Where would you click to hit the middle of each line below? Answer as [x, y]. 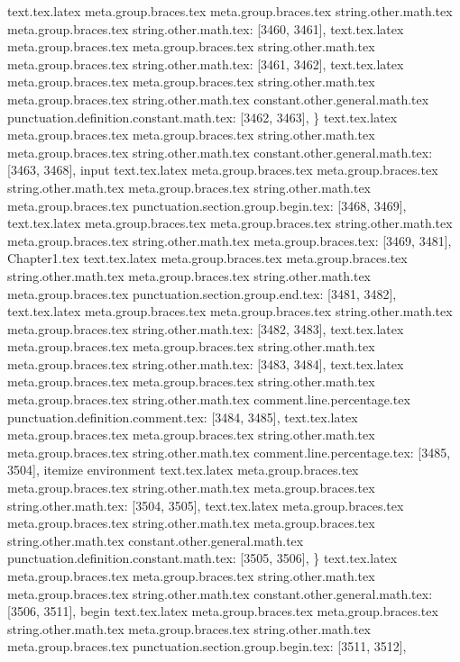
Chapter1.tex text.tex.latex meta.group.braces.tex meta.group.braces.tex [207, 258]
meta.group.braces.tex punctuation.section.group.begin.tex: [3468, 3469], [207, 205]
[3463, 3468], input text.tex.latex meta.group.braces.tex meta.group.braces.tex [223, 170]
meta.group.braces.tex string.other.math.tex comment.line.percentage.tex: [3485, [229, 452]
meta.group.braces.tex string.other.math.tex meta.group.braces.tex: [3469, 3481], [230, 240]
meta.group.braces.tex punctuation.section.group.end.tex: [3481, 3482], [202, 293]
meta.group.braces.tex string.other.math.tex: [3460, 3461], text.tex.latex [206, 28]
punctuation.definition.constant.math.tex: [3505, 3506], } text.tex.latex [202, 558]
